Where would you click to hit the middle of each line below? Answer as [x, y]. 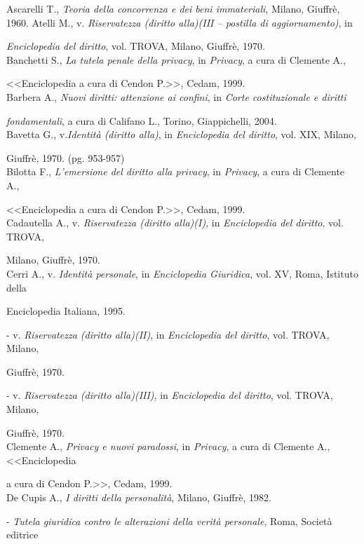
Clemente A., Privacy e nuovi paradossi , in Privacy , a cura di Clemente [160, 446]
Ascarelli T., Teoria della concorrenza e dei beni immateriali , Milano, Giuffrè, [173, 8]
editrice [22, 535]
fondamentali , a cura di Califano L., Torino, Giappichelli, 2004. [142, 120]
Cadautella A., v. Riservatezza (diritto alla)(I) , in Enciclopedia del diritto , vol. [175, 223]
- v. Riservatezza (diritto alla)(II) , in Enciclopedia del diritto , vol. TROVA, [168, 334]
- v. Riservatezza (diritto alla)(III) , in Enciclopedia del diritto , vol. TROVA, [170, 395]
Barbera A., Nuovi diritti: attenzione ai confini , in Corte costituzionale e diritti [176, 96]
